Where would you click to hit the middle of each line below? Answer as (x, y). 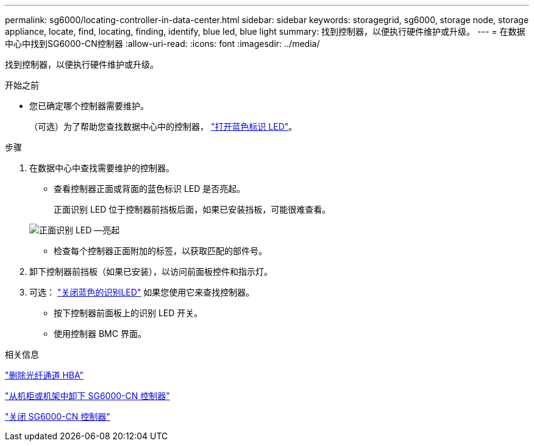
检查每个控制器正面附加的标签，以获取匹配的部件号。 (160, 251)
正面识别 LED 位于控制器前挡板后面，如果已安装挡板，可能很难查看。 (192, 209)
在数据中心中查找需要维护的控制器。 (102, 168)
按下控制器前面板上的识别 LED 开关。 (128, 313)
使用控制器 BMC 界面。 (100, 334)
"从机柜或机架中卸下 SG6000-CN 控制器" (87, 396)
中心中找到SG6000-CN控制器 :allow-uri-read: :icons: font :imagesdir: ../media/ (162, 44)
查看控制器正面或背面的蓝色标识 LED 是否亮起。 (150, 189)
